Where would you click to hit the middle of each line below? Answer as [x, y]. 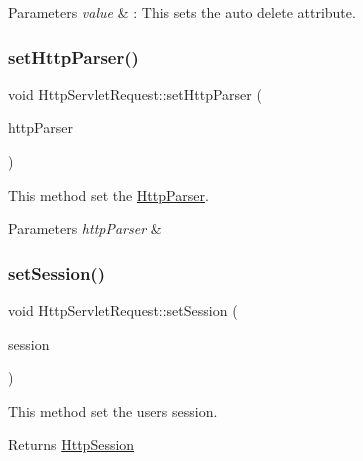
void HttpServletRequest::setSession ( [123, 310]
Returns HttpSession [71, 444]
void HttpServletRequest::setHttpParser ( [135, 93]
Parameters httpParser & [85, 228]
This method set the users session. [113, 410]
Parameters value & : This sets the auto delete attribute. [182, 12]
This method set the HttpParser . [108, 194]
